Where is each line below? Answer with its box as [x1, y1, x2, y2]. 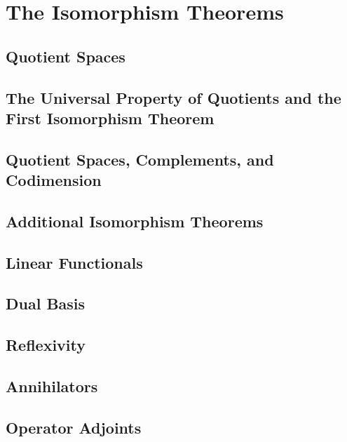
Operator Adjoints [6, 416, 142, 438]
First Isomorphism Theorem [6, 107, 215, 128]
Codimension [6, 169, 102, 191]
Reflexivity [6, 334, 86, 356]
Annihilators [6, 375, 98, 397]
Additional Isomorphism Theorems [6, 210, 264, 232]
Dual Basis [6, 293, 86, 314]
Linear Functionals [6, 251, 143, 273]
